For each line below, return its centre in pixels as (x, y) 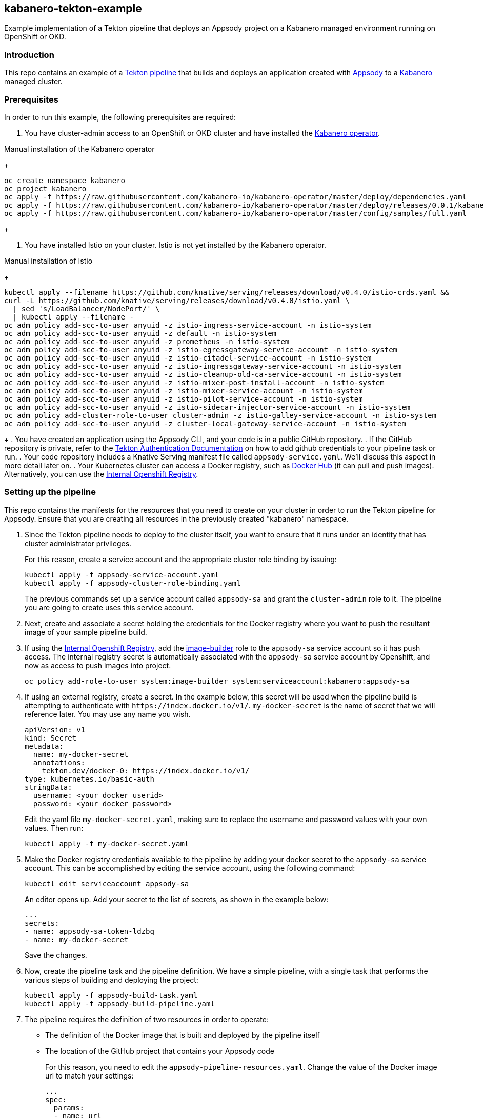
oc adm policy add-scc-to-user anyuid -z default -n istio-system (140, 333)
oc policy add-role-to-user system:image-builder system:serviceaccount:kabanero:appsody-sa (217, 681)
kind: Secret (51, 738)
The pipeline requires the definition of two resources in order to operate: (147, 1019)
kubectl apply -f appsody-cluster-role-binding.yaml (133, 583)
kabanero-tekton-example (73, 8)
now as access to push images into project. (98, 665)
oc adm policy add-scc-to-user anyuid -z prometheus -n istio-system (147, 341)
